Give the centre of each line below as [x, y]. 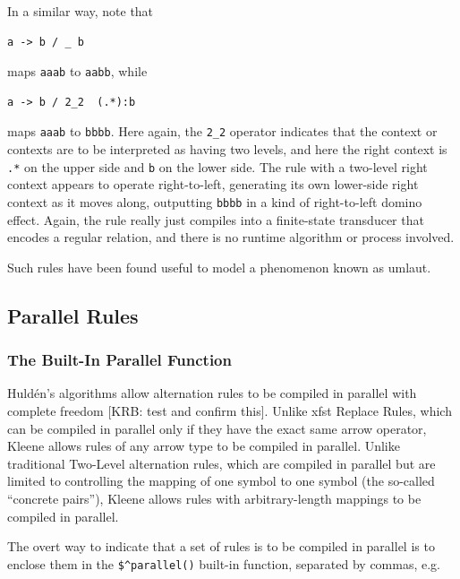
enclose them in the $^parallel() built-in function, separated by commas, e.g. [224, 563]
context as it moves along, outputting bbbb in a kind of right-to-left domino [215, 201]
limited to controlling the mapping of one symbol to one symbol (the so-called [221, 481]
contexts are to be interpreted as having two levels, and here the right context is [227, 149]
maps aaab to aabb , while [77, 71]
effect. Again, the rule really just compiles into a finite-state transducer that [216, 219]
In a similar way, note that [81, 11]
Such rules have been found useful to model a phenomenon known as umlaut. [219, 267]
